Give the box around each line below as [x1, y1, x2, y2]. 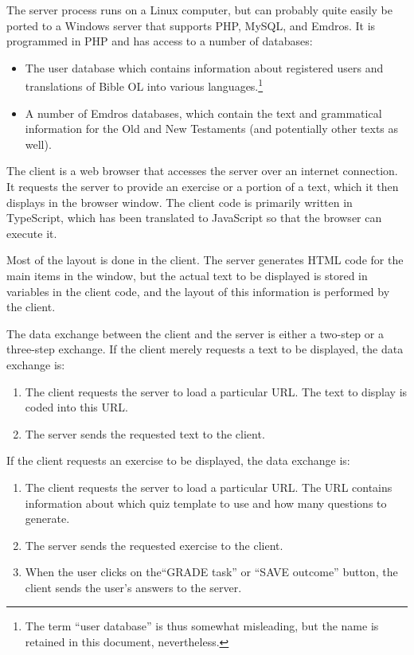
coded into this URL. [25, 399, 128, 415]
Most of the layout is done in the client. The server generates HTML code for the [6, 251, 404, 268]
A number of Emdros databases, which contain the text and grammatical [25, 104, 382, 121]
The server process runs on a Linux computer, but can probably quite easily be [6, 2, 393, 18]
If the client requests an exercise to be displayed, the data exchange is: [6, 452, 350, 469]
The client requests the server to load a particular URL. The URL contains [25, 478, 393, 495]
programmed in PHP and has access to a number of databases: [6, 33, 313, 49]
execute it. [6, 224, 57, 241]
